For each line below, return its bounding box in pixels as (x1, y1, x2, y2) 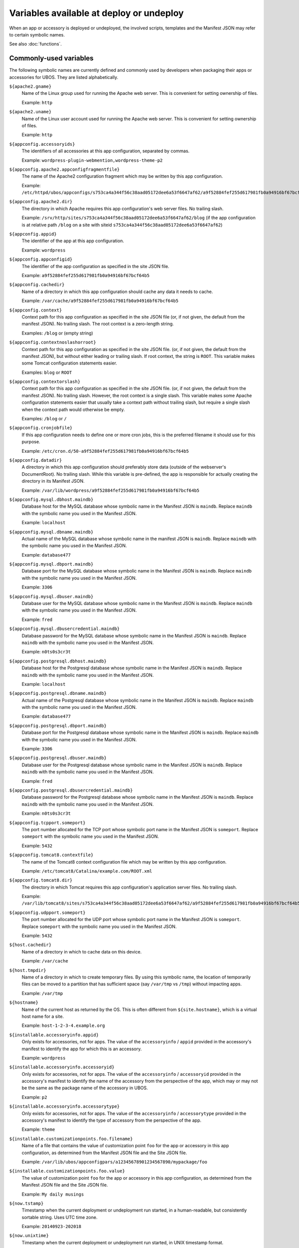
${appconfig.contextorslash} (9, 379, 81, 384)
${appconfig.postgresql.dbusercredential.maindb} (9, 788, 133, 793)
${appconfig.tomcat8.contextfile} (9, 852, 94, 858)
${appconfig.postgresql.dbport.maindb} (9, 723, 107, 728)
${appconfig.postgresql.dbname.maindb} (9, 690, 107, 696)
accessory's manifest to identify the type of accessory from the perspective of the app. (21, 1117, 202, 1123)
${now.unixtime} (9, 1233, 49, 1239)
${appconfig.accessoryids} (9, 141, 75, 147)
